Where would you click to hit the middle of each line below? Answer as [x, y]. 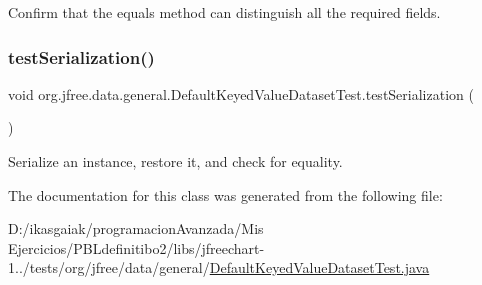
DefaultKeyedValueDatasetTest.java [319, 267]
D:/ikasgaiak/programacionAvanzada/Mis [136, 228]
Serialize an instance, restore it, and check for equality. [175, 161]
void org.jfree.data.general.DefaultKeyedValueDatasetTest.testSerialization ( [241, 93]
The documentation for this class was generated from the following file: [225, 194]
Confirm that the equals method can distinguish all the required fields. [224, 12]
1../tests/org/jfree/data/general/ [109, 267]
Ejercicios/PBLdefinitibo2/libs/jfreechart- [136, 247]
